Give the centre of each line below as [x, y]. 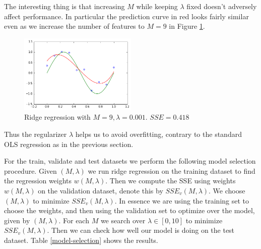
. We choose [227, 190]
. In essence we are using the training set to [182, 200]
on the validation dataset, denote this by [101, 190]
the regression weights [38, 181]
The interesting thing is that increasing [64, 6]
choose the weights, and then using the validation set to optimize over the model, [129, 210]
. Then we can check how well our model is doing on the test [141, 230]
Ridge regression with [57, 117]
